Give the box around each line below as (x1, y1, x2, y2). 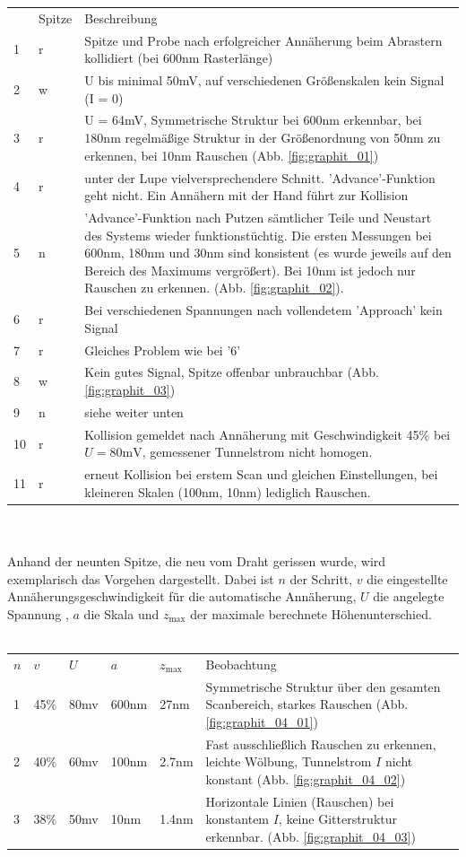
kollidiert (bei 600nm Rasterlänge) (84, 48, 273, 67)
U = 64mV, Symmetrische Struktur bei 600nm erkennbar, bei (84, 110, 422, 129)
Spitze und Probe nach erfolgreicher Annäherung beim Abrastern (84, 31, 443, 49)
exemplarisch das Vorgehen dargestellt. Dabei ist (7, 569, 274, 588)
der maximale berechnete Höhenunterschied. (190, 604, 432, 623)
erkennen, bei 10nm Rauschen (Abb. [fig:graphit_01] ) (84, 145, 379, 164)
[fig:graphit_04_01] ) (205, 712, 318, 730)
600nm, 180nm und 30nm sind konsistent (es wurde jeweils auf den (84, 243, 452, 262)
